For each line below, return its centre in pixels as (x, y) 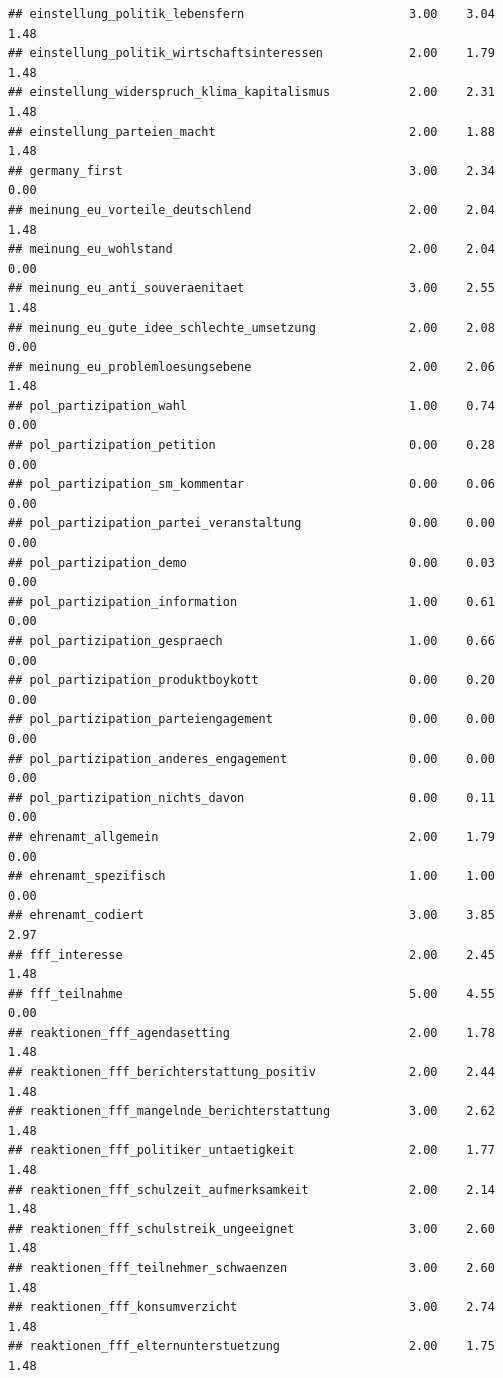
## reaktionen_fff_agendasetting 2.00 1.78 (251, 1032)
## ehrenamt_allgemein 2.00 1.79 (251, 836)
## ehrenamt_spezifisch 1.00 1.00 (251, 876)
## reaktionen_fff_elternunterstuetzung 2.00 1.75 (251, 1346)
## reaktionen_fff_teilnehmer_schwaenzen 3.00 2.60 (251, 1268)
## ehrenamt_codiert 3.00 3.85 (251, 915)
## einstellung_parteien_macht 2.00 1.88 (251, 131)
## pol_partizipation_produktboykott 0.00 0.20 (251, 680)
